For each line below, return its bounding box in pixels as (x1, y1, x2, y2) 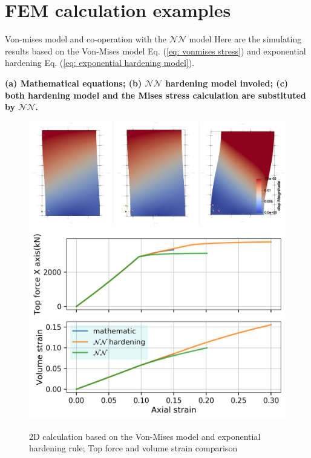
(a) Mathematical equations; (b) (5, 76, 142, 89)
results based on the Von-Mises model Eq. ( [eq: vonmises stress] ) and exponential (5, 44, 306, 57)
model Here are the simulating (189, 33, 302, 45)
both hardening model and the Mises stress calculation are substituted (5, 88, 306, 101)
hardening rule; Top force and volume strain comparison (29, 442, 238, 454)
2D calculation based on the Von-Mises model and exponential (29, 430, 261, 442)
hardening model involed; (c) (165, 76, 289, 89)
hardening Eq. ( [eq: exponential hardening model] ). (5, 56, 195, 69)
